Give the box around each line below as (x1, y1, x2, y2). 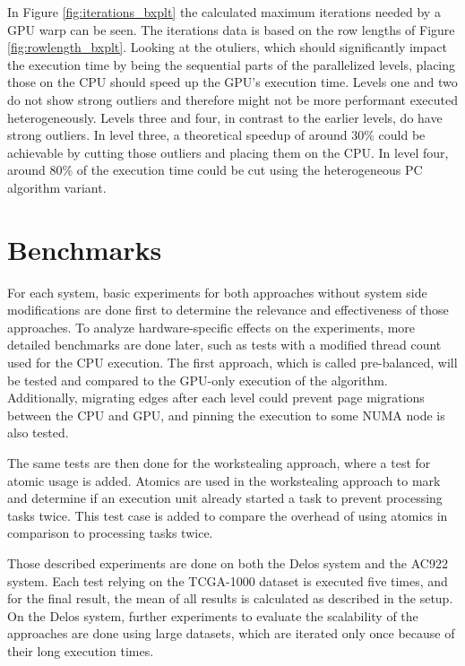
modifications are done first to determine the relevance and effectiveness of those (7, 300, 449, 319)
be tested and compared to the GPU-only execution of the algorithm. (7, 370, 388, 389)
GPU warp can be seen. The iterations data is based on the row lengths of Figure (7, 20, 455, 39)
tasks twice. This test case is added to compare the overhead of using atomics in (7, 506, 448, 524)
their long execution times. (7, 641, 154, 660)
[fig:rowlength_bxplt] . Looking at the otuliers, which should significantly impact (7, 38, 447, 56)
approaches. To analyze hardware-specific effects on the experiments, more (7, 317, 416, 336)
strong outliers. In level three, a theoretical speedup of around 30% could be (7, 125, 426, 144)
